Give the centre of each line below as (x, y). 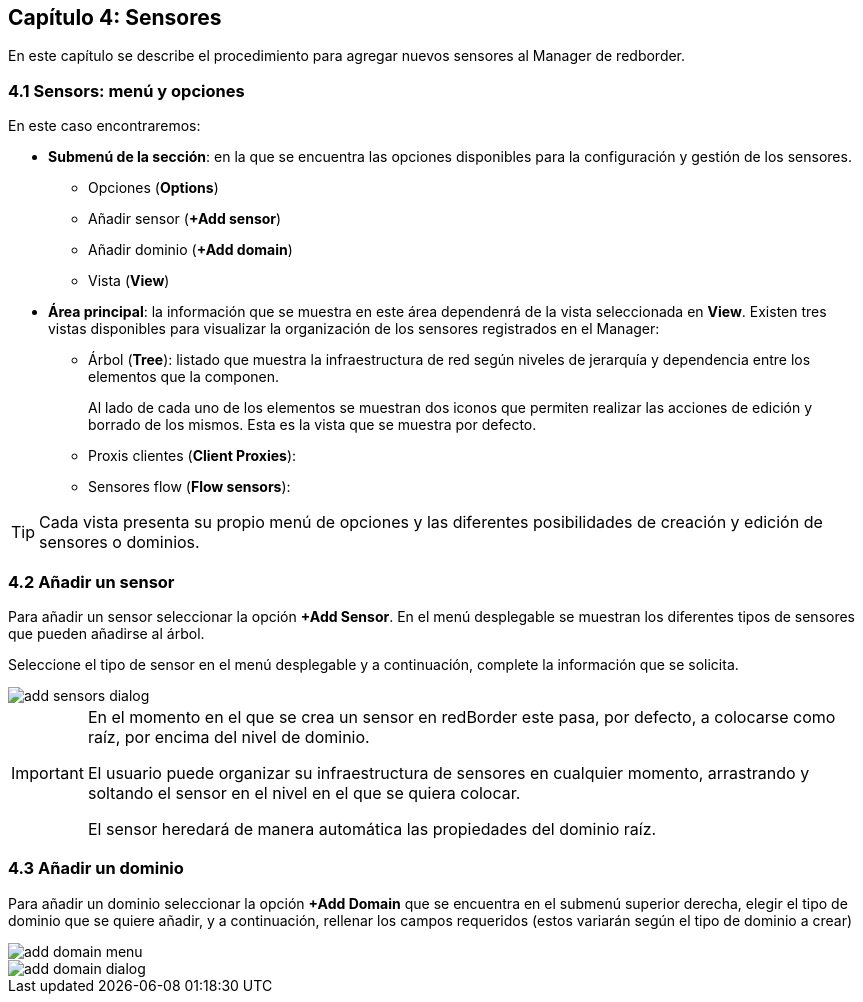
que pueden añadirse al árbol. (106, 633)
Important (47, 772)
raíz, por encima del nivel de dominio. (228, 736)
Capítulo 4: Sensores (115, 17)
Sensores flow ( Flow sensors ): (189, 487)
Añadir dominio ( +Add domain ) (190, 250)
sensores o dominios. (119, 542)
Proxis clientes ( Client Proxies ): (192, 456)
